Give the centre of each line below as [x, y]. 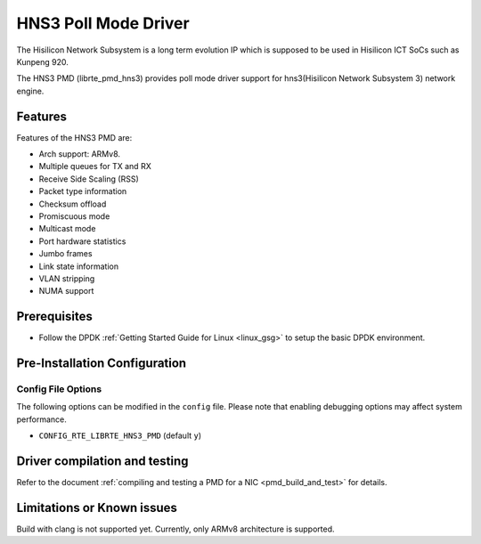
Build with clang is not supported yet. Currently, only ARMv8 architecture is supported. [175, 529]
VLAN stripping [67, 278]
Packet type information [83, 191]
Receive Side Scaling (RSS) [89, 179]
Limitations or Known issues [97, 507]
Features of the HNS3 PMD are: [74, 137]
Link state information [79, 266]
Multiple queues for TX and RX [95, 166]
